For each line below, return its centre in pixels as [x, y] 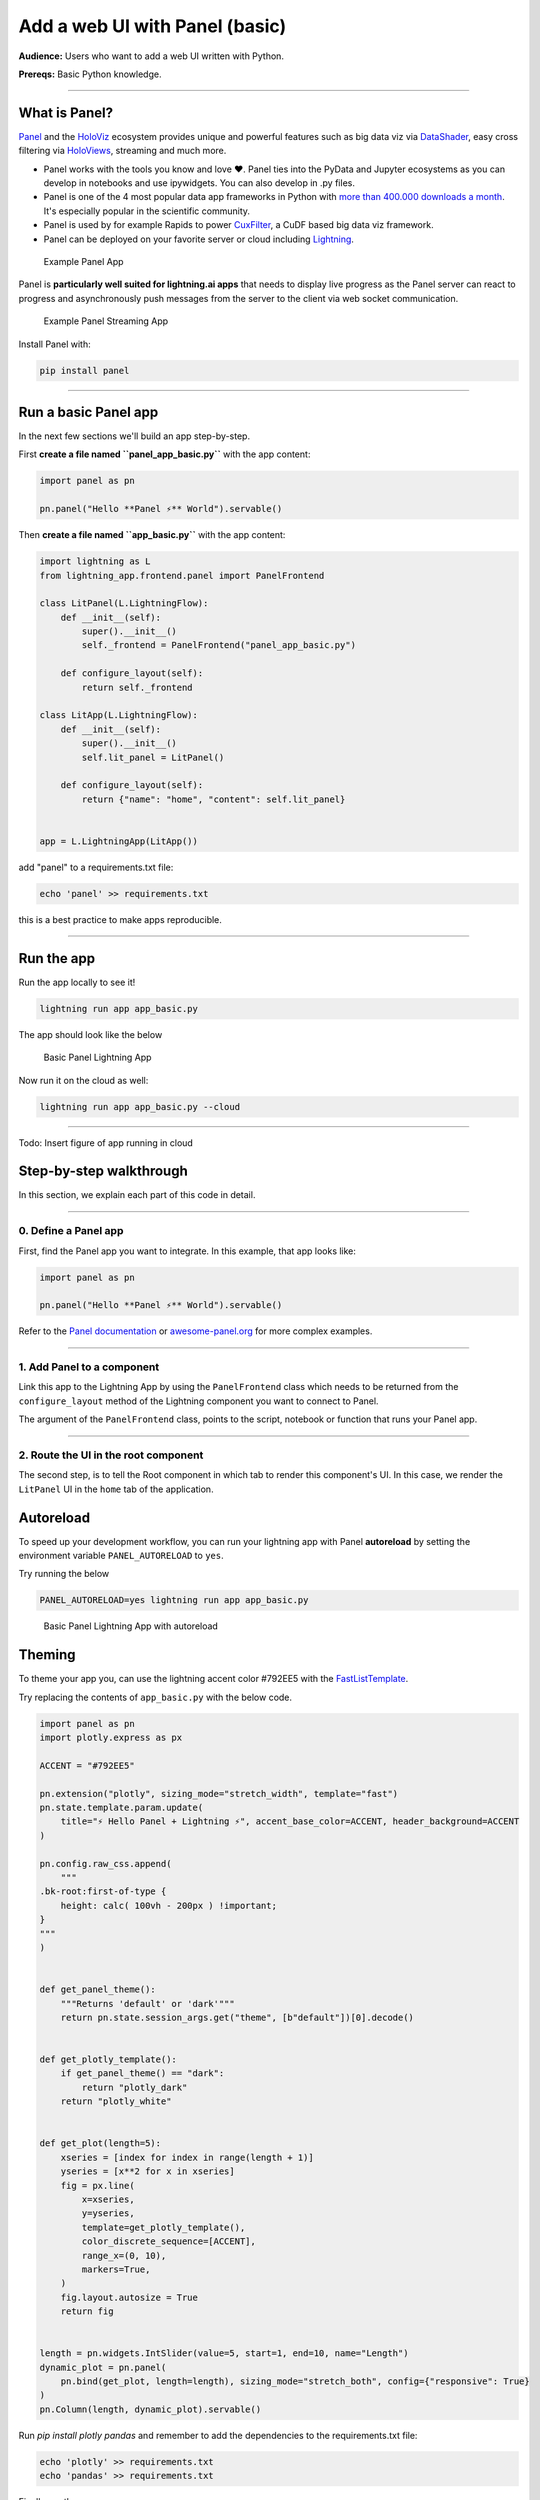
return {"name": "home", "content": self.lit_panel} [213, 799]
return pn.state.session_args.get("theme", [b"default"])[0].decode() [237, 2017]
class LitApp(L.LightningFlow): [119, 715]
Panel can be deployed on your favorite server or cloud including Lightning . [199, 239]
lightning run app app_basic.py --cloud [139, 1106]
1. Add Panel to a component [89, 1367]
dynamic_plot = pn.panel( [103, 2367]
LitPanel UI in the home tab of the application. [116, 1489]
